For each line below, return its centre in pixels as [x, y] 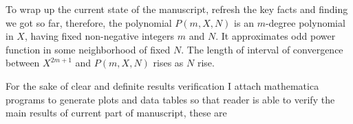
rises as [168, 63]
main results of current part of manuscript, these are [116, 113]
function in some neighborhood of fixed [88, 49]
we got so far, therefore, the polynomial [89, 22]
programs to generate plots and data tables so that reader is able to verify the [170, 99]
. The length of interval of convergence [262, 49]
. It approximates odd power [276, 36]
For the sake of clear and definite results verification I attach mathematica [162, 85]
